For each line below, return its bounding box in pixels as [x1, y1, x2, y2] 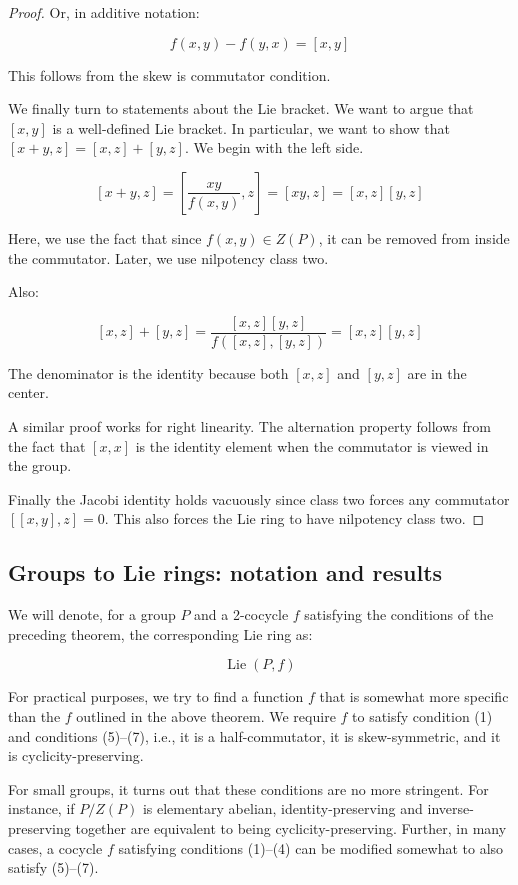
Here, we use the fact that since [8, 227, 202, 248]
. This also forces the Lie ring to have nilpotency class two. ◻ [104, 508, 485, 529]
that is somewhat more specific [319, 686, 509, 707]
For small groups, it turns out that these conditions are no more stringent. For [8, 778, 489, 799]
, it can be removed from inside [318, 227, 510, 248]
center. [8, 382, 49, 403]
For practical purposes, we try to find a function [8, 686, 304, 707]
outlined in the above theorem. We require [76, 705, 336, 726]
